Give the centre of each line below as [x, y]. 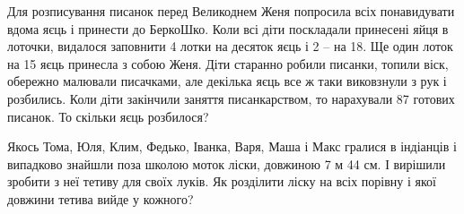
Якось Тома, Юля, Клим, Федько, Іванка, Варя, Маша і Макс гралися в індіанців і [232, 146]
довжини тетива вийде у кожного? [101, 198]
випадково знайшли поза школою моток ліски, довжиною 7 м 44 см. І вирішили [227, 163]
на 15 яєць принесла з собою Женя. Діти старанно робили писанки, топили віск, [228, 63]
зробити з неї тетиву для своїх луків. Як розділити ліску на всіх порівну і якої [222, 181]
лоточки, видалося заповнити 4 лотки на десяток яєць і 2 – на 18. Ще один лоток [230, 46]
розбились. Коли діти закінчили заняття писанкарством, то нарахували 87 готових [231, 98]
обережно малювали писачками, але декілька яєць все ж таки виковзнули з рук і [227, 81]
